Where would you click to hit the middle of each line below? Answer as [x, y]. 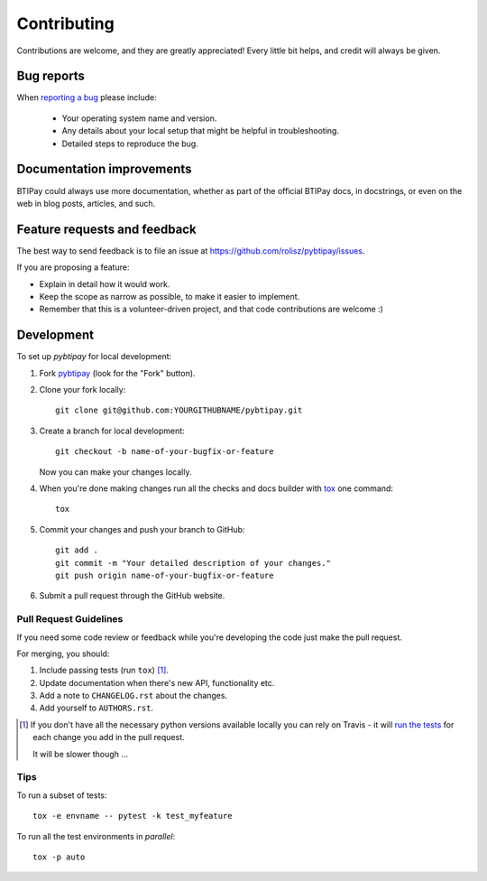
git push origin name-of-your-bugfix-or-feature [165, 575]
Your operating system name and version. [139, 118]
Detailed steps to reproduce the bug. [130, 144]
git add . [77, 550]
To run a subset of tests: [62, 795]
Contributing [65, 23]
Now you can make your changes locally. [115, 472]
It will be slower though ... [80, 754]
